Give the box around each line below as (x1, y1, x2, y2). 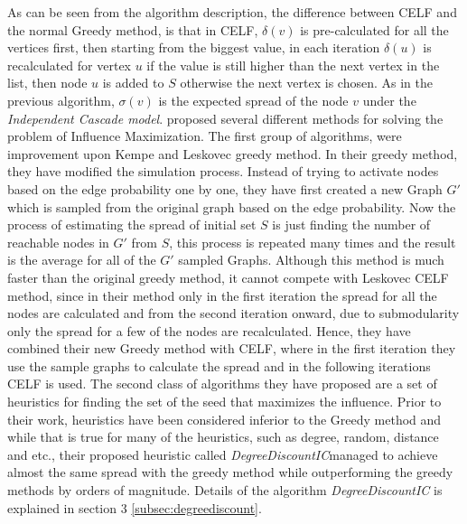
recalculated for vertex (7, 55, 132, 74)
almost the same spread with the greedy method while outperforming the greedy (7, 463, 453, 482)
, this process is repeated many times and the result (169, 232, 456, 251)
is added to (102, 73, 164, 92)
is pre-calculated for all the (300, 20, 449, 39)
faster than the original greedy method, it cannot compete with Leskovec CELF (7, 267, 449, 286)
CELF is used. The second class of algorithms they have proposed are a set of (7, 374, 437, 393)
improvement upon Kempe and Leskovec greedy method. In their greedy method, (7, 144, 458, 163)
